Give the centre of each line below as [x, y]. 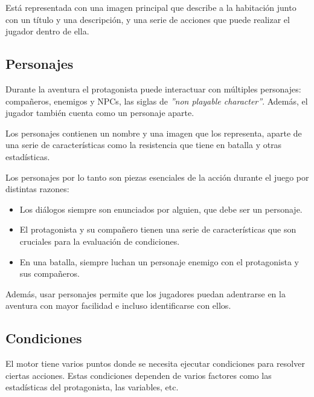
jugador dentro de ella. [47, 31]
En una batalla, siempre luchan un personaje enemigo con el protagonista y [159, 261]
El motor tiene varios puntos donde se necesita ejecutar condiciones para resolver [155, 363]
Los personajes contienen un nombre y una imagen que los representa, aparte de [154, 133]
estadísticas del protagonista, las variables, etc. [92, 387]
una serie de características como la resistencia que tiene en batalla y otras [144, 145]
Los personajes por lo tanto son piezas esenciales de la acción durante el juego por [157, 177]
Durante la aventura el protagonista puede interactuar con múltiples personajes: [153, 89]
